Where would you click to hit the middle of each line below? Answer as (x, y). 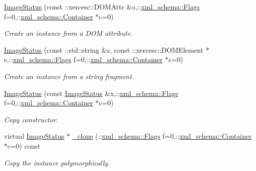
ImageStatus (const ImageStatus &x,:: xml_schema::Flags (91, 93)
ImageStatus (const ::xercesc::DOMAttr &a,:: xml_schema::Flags (102, 6)
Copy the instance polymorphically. (57, 162)
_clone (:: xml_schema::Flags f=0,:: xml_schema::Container (162, 136)
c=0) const (24, 145)
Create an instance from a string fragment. (69, 76)
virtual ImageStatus (34, 136)
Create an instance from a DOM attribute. (68, 33)
